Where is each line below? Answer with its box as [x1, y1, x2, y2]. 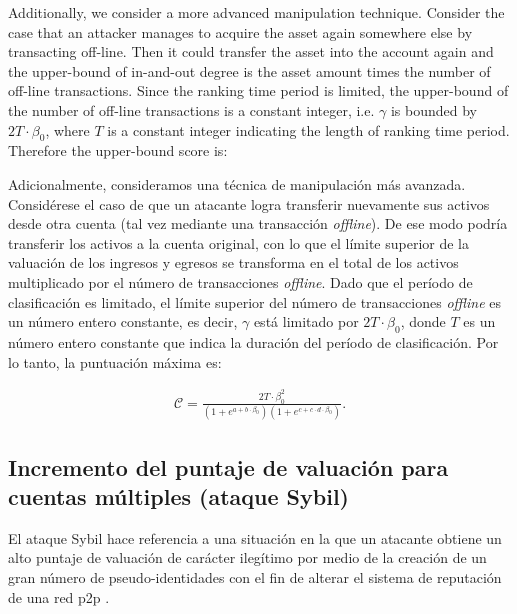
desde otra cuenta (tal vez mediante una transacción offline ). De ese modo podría [8, 213, 508, 234]
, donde [400, 311, 446, 332]
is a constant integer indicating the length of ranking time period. [107, 119, 510, 140]
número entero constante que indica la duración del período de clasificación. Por [8, 331, 499, 352]
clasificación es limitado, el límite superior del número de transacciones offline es [8, 291, 502, 312]
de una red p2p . [8, 586, 110, 607]
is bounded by [390, 99, 477, 120]
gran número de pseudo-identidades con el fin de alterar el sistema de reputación [8, 567, 502, 588]
